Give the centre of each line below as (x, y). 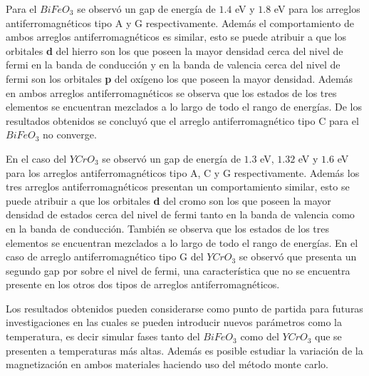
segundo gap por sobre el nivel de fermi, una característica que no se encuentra (178, 270)
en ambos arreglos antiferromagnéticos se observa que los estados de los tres (171, 92)
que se (328, 336)
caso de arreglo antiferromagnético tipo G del (105, 256)
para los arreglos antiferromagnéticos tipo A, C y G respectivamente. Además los (183, 172)
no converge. (70, 134)
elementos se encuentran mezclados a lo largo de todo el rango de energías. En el (182, 242)
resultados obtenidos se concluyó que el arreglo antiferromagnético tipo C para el (182, 120)
